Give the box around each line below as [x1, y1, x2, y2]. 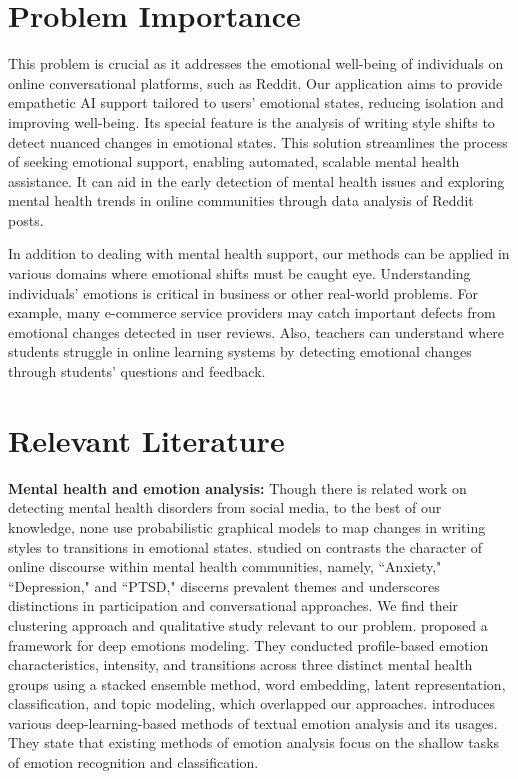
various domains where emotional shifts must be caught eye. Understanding [8, 263, 471, 284]
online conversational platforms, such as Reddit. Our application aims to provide [8, 72, 503, 93]
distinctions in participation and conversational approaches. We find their [8, 595, 459, 616]
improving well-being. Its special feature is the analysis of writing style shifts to [8, 111, 495, 132]
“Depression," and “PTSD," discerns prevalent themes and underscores [8, 575, 440, 596]
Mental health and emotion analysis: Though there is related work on [8, 477, 467, 498]
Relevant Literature [8, 419, 285, 460]
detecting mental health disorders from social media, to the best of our [8, 497, 442, 518]
